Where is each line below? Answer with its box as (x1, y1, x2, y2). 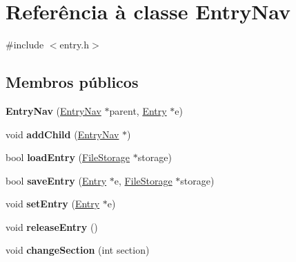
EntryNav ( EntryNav (6, 103, 101, 118)
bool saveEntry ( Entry (6, 173, 107, 187)
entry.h (59, 37, 90, 52)
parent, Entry (109, 103, 167, 118)
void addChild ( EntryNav (6, 127, 119, 141)
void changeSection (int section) (6, 243, 150, 257)
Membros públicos (6, 71, 139, 93)
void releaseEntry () (6, 219, 98, 234)
